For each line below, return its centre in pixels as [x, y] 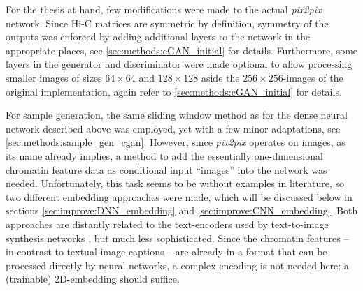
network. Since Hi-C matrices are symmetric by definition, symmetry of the [167, 23]
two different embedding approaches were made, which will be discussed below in [179, 196]
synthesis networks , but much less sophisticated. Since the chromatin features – [177, 238]
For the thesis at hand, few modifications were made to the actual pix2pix [164, 9]
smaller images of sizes [54, 77]
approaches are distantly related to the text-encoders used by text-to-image [167, 224]
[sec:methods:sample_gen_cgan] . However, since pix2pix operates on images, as [176, 142]
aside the [220, 77]
